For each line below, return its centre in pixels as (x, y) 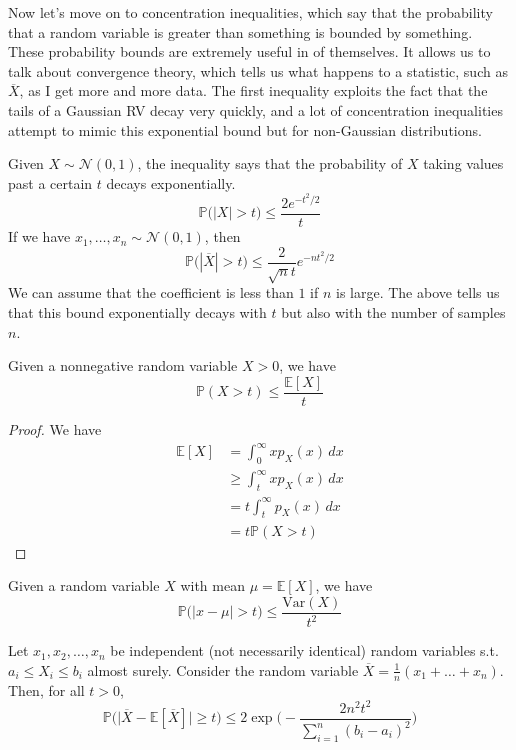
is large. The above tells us (418, 292)
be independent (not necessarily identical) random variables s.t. (304, 650)
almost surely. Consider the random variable (223, 669)
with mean (212, 585)
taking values (463, 163)
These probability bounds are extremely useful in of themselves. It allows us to (249, 51)
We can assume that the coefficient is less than (151, 292)
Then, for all (46, 689)
